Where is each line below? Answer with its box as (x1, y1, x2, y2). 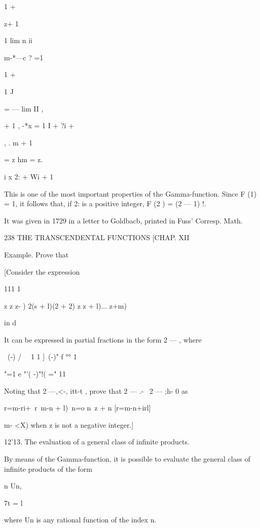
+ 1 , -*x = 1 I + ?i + (4, 120, 75, 131)
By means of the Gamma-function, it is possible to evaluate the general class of (4, 454, 250, 464)
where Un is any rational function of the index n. (4, 514, 157, 525)
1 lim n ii (4, 35, 32, 46)
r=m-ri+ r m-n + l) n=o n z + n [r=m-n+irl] (4, 402, 151, 413)
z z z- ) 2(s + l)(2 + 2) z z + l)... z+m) (4, 300, 127, 311)
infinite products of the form (4, 463, 93, 474)
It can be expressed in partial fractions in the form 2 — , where (4, 334, 202, 345)
